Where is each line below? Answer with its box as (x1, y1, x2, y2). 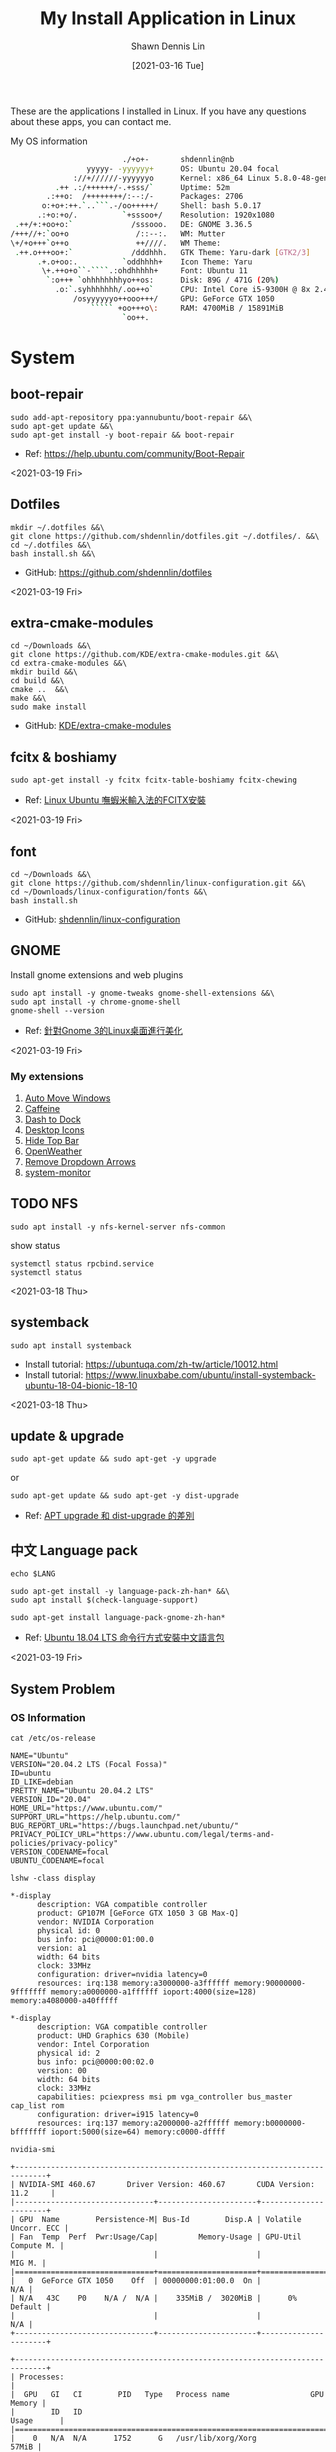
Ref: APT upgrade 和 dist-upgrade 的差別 (24, 1510, 195, 1522)
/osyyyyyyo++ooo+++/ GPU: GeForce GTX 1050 (73, 294, 275, 304)
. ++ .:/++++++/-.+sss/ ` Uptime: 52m (54, 182, 230, 192)
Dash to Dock (24, 1113, 82, 1126)
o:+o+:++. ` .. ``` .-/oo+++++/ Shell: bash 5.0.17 (41, 201, 262, 211)
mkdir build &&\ (10, 667, 78, 677)
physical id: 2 (36, 2048, 101, 2058)
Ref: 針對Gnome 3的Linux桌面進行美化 (24, 1024, 183, 1036)
